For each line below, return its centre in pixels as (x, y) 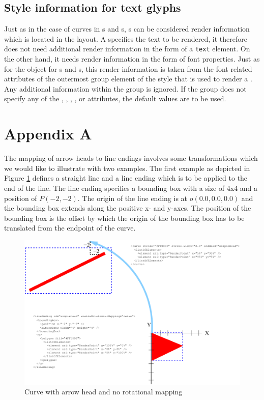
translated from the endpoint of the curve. (70, 228)
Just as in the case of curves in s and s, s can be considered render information (127, 29)
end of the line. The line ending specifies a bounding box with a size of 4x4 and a (131, 188)
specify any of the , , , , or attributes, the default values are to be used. (115, 98)
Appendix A (48, 134)
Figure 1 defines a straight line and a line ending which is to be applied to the (126, 178)
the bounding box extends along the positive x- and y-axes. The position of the (128, 208)
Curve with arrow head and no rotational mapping (104, 392)
